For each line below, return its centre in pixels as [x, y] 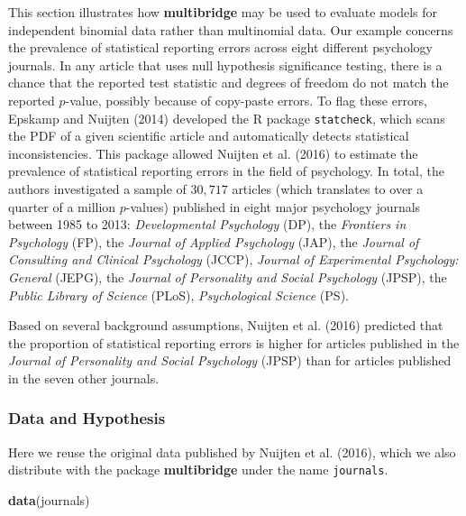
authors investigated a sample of [97, 189]
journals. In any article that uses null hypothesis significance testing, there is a [225, 64]
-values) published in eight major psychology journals [273, 206]
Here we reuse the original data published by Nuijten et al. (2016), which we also [232, 451]
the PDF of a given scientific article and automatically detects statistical [209, 136]
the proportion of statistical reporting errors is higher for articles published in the [234, 342]
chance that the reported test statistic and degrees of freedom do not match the [228, 83]
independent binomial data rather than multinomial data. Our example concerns [231, 29]
